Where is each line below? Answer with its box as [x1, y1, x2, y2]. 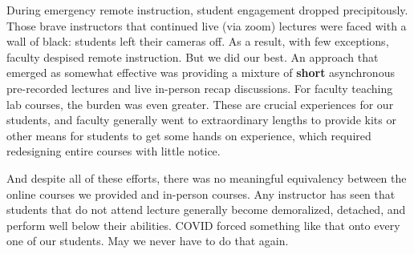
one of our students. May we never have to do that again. [6, 232, 289, 249]
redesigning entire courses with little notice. [6, 143, 221, 159]
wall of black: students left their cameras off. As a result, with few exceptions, [6, 33, 389, 50]
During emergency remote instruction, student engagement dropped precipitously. [6, 2, 408, 18]
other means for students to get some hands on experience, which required [6, 127, 371, 143]
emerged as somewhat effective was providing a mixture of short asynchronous [6, 64, 395, 81]
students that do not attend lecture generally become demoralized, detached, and [6, 201, 406, 218]
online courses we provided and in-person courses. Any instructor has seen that [6, 185, 396, 202]
